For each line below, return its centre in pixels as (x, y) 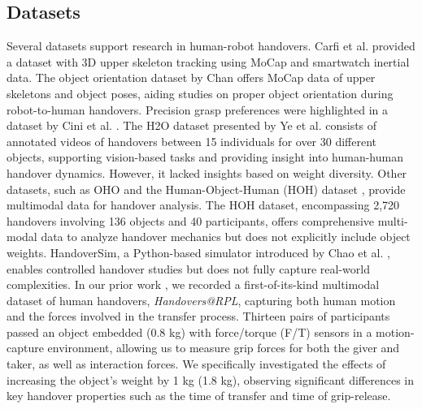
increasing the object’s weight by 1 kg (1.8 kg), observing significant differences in (210, 379)
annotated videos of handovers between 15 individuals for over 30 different (192, 141)
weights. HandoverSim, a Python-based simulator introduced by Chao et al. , (198, 252)
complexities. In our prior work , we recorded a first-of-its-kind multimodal (193, 284)
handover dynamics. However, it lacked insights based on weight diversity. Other (207, 172)
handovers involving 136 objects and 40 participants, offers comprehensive (191, 220)
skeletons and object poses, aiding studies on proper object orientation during (200, 93)
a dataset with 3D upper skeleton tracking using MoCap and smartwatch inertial (208, 61)
